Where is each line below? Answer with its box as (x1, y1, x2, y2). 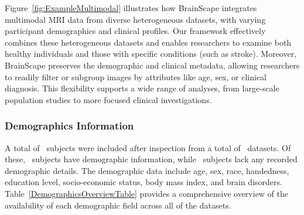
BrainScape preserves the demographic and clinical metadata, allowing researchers (5, 59, 300, 71)
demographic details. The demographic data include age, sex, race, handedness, (5, 164, 289, 176)
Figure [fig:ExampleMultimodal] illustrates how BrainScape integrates (5, 2, 257, 13)
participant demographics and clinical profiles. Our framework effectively (5, 25, 266, 37)
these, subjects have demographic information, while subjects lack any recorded (5, 153, 298, 165)
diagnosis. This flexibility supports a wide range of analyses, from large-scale (5, 82, 279, 94)
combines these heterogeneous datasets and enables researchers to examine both (5, 36, 292, 48)
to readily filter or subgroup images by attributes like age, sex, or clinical (5, 70, 267, 83)
